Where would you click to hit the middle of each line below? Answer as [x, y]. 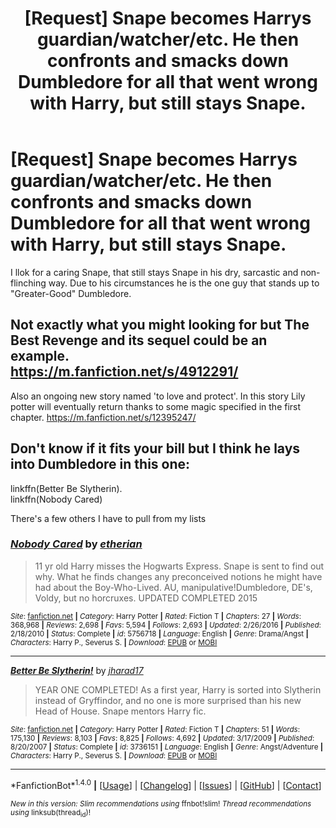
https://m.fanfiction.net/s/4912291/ [124, 372]
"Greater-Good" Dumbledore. [71, 293]
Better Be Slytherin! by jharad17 [77, 670]
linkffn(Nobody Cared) [56, 499]
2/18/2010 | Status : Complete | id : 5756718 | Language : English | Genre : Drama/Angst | [159, 633]
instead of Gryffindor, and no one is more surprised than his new [168, 700]
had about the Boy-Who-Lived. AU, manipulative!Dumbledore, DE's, [173, 587]
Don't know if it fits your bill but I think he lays [155, 448]
